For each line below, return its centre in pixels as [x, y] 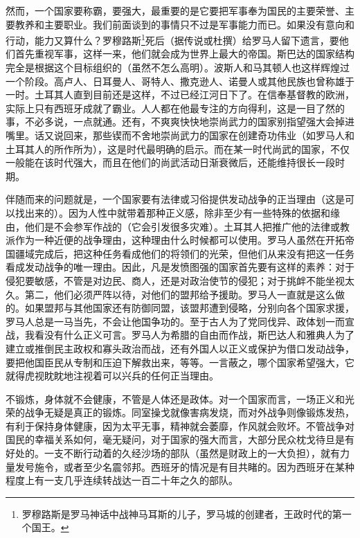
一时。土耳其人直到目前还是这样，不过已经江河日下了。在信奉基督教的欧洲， [180, 95]
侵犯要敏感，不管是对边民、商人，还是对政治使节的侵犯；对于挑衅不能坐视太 [180, 280]
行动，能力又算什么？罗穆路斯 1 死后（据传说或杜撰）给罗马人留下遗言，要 [172, 39]
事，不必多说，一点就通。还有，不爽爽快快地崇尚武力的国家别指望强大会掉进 [180, 122]
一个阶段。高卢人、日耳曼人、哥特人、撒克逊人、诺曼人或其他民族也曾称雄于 [180, 81]
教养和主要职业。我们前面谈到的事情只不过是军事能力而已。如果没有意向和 [184, 24]
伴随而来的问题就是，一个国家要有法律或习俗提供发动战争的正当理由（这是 [175, 199]
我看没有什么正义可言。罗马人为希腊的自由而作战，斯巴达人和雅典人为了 [189, 335]
